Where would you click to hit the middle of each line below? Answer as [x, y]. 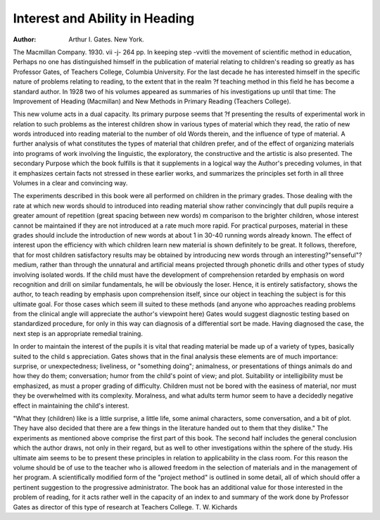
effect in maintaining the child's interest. [71, 405]
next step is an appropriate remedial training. [78, 333]
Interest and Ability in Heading [104, 18]
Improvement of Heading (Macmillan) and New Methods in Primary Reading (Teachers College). [152, 101]
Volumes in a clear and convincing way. [70, 183]
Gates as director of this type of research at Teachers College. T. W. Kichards [125, 507]
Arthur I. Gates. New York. [106, 39]
